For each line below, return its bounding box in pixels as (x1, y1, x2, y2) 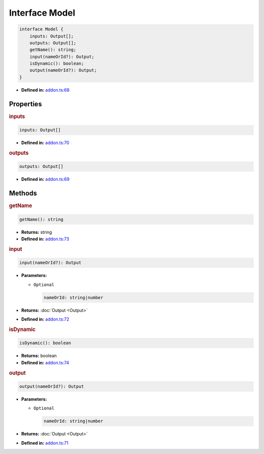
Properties (9, 100, 42, 108)
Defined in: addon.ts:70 (21, 140, 69, 146)
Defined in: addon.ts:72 (21, 316, 69, 322)
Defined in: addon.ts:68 (21, 87, 70, 93)
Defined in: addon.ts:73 (21, 236, 69, 242)
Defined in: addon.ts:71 (21, 440, 68, 446)
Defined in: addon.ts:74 (21, 359, 69, 365)
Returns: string (21, 229, 52, 235)
